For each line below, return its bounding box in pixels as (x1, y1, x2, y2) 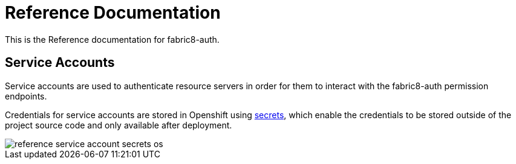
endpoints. (5, 90, 47, 101)
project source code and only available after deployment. (5, 119, 232, 130)
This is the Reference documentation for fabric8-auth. (5, 34, 220, 45)
